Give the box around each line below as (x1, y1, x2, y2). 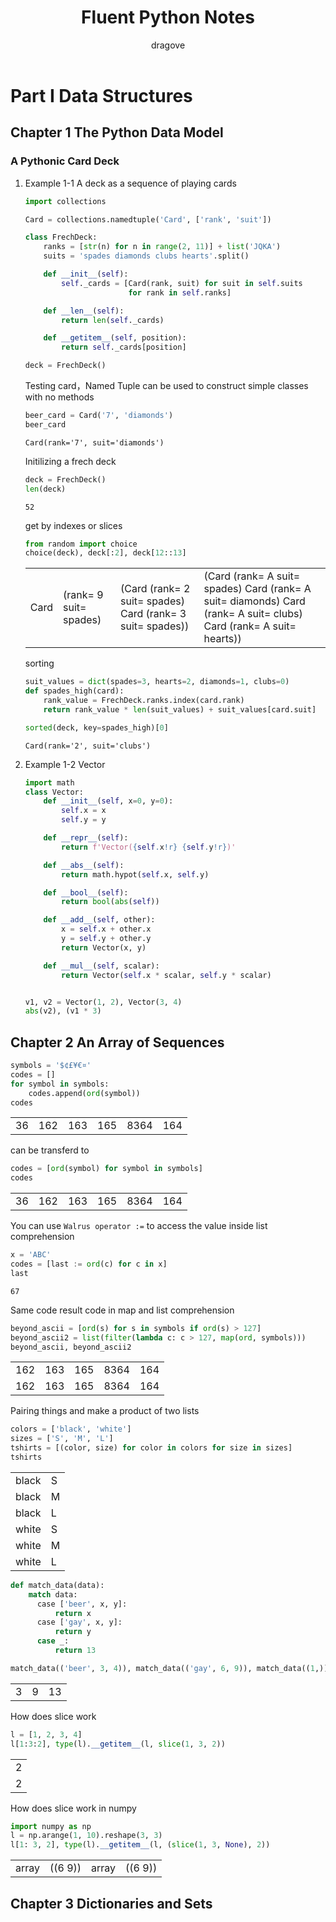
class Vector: (24, 787, 84, 797)
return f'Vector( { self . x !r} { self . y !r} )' (61, 842, 237, 852)
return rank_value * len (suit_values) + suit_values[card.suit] (43, 704, 317, 715)
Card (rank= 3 (120, 607, 187, 621)
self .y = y (61, 815, 107, 825)
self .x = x (61, 806, 107, 816)
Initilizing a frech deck (24, 455, 117, 467)
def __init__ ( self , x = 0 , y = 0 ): (43, 796, 174, 806)
